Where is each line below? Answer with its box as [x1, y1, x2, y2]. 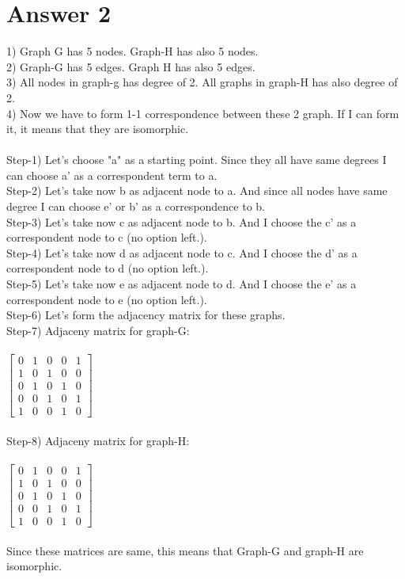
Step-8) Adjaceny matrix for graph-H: [6, 432, 190, 448]
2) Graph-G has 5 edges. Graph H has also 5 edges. [6, 58, 255, 74]
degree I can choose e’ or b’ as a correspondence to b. [6, 198, 265, 215]
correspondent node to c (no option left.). [6, 229, 207, 246]
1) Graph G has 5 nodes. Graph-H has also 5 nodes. [6, 43, 259, 59]
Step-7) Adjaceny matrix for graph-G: [6, 322, 190, 338]
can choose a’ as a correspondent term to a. [6, 166, 218, 183]
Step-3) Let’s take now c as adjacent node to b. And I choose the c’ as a [6, 213, 357, 230]
